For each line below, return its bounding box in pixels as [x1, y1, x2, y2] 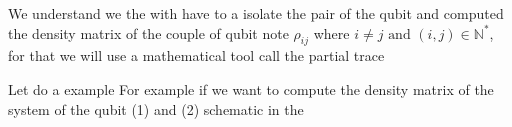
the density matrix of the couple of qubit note [8, 22, 289, 43]
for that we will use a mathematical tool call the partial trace [8, 45, 385, 66]
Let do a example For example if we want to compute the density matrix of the [8, 78, 494, 99]
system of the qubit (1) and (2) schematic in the [8, 98, 304, 119]
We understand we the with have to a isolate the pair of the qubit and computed [8, 3, 504, 23]
